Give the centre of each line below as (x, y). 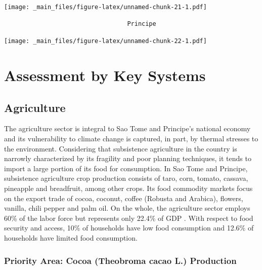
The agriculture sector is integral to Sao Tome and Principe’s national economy (127, 128)
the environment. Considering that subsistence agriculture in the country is (121, 148)
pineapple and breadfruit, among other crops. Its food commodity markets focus (128, 188)
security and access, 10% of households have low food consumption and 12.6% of (129, 228)
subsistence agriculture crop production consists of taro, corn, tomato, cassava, (126, 178)
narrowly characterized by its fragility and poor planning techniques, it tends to (128, 158)
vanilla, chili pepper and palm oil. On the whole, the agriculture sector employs (127, 208)
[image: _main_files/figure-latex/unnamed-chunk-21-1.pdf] (105, 7)
